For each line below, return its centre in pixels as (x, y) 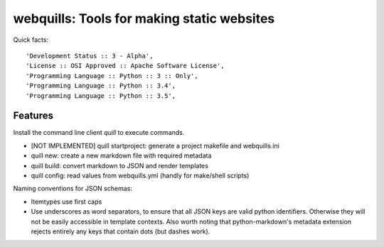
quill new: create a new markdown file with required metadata (121, 155)
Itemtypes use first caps (66, 202)
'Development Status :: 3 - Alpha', (90, 56)
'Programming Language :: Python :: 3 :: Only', (112, 76)
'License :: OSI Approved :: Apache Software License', (125, 66)
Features (33, 116)
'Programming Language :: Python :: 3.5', (101, 95)
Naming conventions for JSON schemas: (73, 189)
